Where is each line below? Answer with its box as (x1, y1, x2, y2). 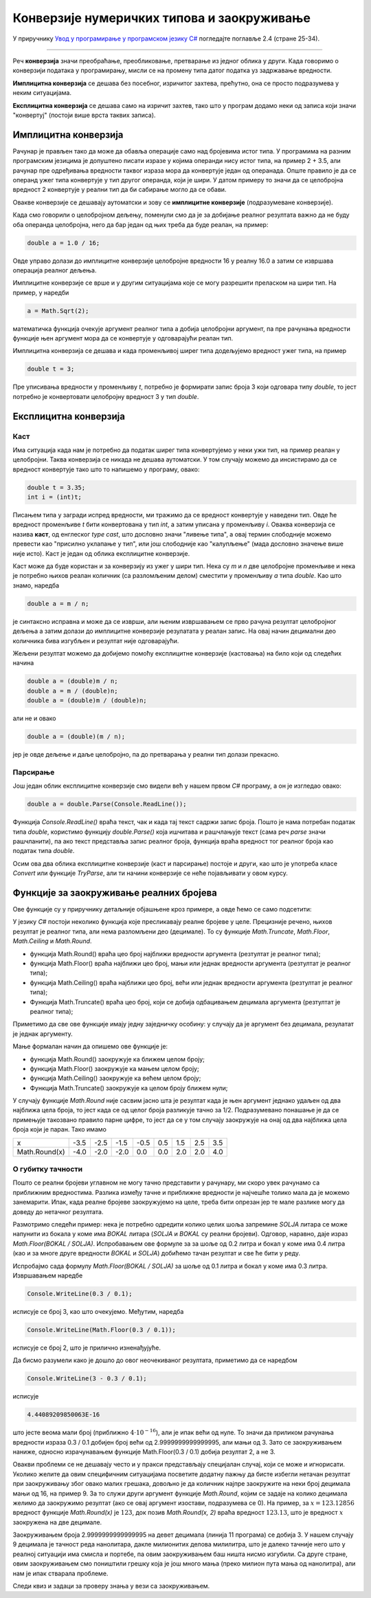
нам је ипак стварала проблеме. (12, 1569, 109, 1577)
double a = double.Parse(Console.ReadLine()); (27, 800, 187, 808)
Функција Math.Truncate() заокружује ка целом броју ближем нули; (30, 1083, 228, 1092)
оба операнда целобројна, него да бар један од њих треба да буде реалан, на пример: (12, 220, 269, 228)
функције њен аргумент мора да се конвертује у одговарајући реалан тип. (12, 334, 234, 343)
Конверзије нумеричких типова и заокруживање (12, 10, 311, 25)
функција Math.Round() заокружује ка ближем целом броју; (30, 1055, 205, 1063)
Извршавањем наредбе (12, 1271, 83, 1280)
